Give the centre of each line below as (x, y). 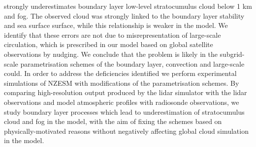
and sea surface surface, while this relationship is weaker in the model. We (116, 25)
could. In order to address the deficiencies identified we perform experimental (120, 73)
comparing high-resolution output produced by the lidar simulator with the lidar (126, 92)
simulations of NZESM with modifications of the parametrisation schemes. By (122, 83)
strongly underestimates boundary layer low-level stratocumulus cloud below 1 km (128, 6)
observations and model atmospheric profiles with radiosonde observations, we (122, 102)
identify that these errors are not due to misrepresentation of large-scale (112, 35)
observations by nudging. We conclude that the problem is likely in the (111, 54)
